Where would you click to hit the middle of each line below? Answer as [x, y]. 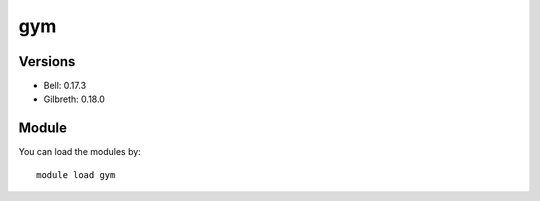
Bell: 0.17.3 [65, 86]
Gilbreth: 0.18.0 [74, 99]
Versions [47, 61]
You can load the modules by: [80, 152]
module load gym [76, 174]
